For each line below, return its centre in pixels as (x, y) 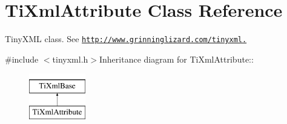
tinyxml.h (70, 59)
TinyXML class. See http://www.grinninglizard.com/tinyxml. (126, 39)
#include (22, 59)
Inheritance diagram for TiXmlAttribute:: (176, 59)
